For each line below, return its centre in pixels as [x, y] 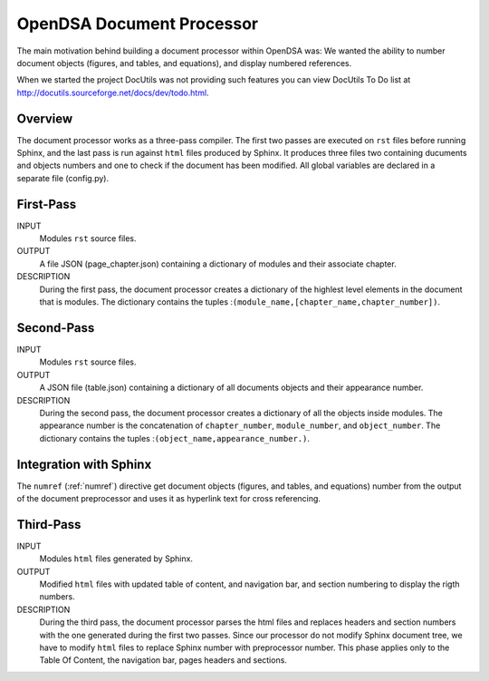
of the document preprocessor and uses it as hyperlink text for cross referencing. [169, 498]
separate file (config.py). [62, 178]
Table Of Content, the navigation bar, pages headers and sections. [163, 660]
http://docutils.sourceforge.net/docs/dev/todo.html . [113, 92]
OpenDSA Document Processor [137, 24]
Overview [45, 118]
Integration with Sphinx [84, 464]
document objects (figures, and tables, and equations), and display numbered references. [184, 63]
